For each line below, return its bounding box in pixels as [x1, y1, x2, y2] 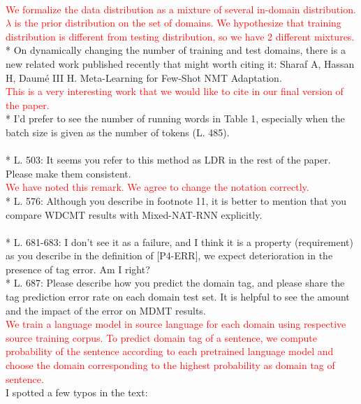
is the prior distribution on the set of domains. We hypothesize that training [14, 15, 341, 30]
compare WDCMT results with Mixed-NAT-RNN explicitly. [6, 207, 263, 222]
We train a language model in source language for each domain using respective [6, 317, 346, 331]
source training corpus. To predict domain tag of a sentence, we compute [6, 330, 318, 345]
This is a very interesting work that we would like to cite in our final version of [6, 84, 344, 99]
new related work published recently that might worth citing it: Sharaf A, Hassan [6, 56, 355, 71]
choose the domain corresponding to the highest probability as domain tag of [6, 358, 335, 373]
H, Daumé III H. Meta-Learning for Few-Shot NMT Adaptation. [6, 70, 282, 85]
